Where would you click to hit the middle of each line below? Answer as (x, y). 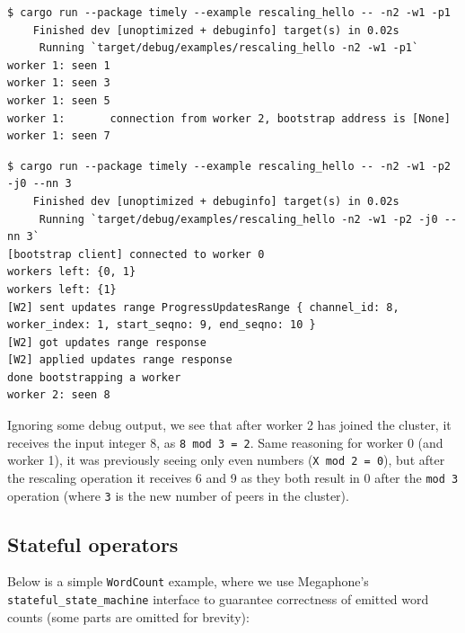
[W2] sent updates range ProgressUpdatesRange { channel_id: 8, (203, 307)
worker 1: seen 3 (59, 83)
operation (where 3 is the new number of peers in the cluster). (178, 495)
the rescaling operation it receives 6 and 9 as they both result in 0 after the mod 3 (233, 477)
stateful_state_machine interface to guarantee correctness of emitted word (218, 599)
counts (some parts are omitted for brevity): (128, 616)
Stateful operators (93, 544)
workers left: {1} (62, 289)
